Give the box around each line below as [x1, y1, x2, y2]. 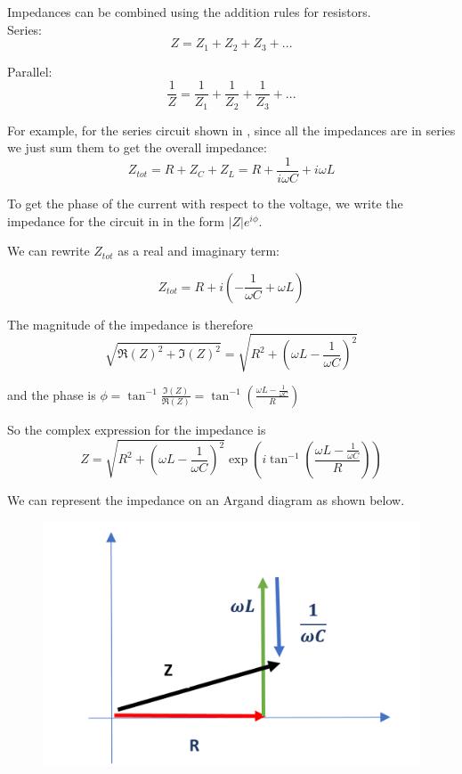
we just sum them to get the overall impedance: [7, 138, 267, 157]
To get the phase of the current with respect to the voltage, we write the [7, 194, 403, 212]
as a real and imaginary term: [118, 241, 280, 260]
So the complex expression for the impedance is [7, 420, 266, 438]
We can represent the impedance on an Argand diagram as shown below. [7, 491, 405, 509]
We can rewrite [7, 241, 90, 260]
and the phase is [7, 385, 96, 403]
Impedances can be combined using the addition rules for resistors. [7, 3, 371, 20]
